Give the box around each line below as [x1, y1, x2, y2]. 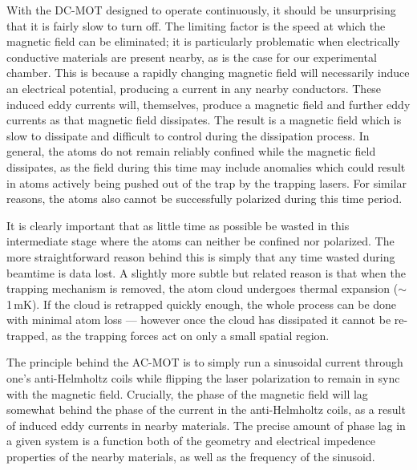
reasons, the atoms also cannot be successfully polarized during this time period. [6, 190, 403, 207]
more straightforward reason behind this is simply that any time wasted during [6, 248, 395, 265]
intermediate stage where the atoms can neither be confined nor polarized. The [6, 233, 395, 249]
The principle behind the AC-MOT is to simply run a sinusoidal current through [6, 354, 403, 371]
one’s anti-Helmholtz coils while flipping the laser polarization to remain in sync [6, 370, 400, 387]
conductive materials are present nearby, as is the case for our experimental [6, 48, 377, 65]
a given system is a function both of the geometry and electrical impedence [6, 432, 375, 449]
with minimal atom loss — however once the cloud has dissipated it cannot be [6, 311, 391, 328]
